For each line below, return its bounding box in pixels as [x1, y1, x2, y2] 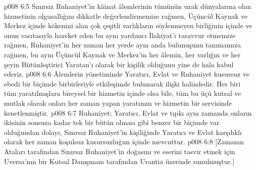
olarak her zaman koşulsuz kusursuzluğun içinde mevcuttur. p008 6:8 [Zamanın [4, 136, 244, 147]
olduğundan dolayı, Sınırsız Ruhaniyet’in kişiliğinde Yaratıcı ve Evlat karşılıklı [4, 127, 242, 137]
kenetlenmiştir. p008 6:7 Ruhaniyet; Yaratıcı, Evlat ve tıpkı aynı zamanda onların [4, 107, 252, 118]
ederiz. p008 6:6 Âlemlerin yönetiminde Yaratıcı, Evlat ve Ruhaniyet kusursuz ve [4, 69, 250, 79]
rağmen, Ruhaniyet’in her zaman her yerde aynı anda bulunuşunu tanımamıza [4, 40, 241, 50]
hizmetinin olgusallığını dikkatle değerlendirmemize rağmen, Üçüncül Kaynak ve [4, 10, 248, 21]
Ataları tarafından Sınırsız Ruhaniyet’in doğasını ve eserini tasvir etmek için [4, 146, 235, 156]
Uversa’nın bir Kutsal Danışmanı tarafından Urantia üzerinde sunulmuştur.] [4, 156, 235, 166]
